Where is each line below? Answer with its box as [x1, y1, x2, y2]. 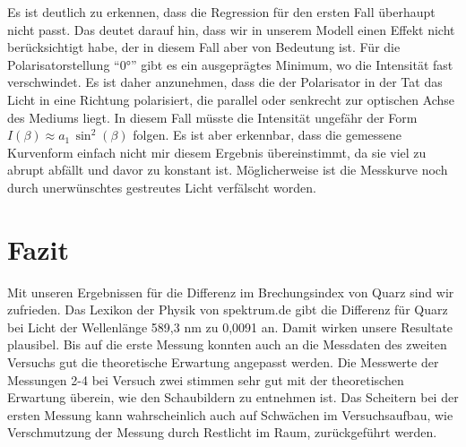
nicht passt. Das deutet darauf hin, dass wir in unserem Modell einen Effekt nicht [7, 20, 455, 39]
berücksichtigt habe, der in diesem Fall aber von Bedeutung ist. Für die [7, 38, 401, 56]
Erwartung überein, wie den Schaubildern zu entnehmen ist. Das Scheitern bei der [7, 388, 459, 407]
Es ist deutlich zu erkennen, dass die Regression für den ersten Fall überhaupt [7, 3, 436, 21]
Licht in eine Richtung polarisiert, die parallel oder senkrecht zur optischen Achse [7, 90, 455, 108]
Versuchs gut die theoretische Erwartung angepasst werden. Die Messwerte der [7, 353, 439, 372]
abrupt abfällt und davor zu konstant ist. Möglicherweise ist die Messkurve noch [7, 160, 448, 179]
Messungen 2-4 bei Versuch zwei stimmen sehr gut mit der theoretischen [7, 370, 404, 389]
